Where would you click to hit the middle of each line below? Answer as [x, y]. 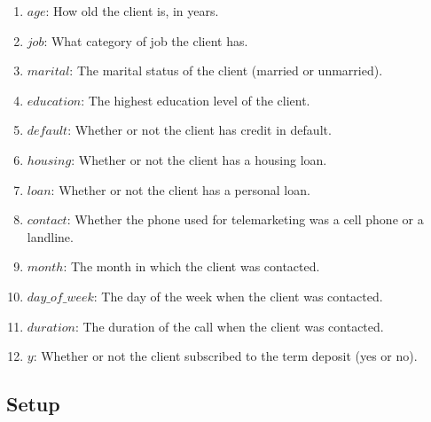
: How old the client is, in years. [132, 11]
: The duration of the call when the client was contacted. [229, 326]
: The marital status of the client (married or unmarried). [226, 70]
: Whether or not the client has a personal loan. [180, 189]
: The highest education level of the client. [196, 100]
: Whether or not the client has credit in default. [200, 130]
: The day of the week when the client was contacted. [238, 296]
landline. [50, 236]
